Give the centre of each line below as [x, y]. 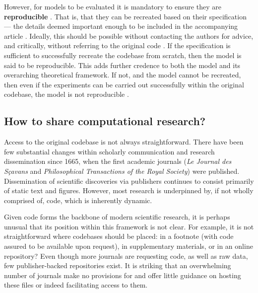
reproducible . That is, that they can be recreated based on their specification [125, 16]
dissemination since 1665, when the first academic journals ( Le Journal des [118, 161]
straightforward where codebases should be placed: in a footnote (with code [119, 236]
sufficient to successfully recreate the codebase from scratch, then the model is [123, 55]
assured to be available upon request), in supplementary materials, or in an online [129, 246]
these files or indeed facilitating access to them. [76, 285]
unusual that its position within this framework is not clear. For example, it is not [129, 226]
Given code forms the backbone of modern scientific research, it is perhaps [117, 217]
